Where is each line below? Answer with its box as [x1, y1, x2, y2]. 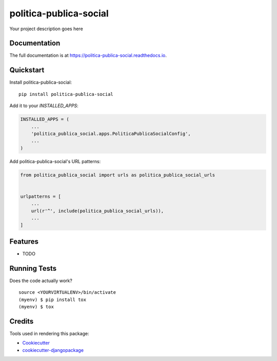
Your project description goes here [9, 26, 83, 32]
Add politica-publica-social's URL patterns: [9, 158, 101, 164]
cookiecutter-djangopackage [22, 347, 84, 353]
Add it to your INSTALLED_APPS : [9, 103, 79, 109]
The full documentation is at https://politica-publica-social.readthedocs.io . [9, 52, 167, 58]
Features [9, 237, 38, 246]
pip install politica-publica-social [18, 91, 114, 97]
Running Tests [9, 264, 56, 273]
